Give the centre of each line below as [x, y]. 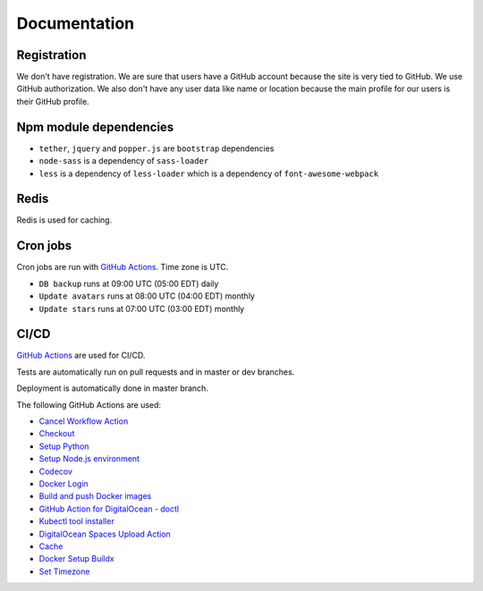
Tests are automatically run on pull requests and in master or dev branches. [156, 372]
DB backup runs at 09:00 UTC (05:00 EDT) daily [129, 283]
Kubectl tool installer [77, 521]
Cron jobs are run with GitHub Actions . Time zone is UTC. [123, 267]
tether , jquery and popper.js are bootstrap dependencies [157, 148]
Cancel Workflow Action [84, 421]
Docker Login [64, 484]
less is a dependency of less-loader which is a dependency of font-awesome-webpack [209, 173]
